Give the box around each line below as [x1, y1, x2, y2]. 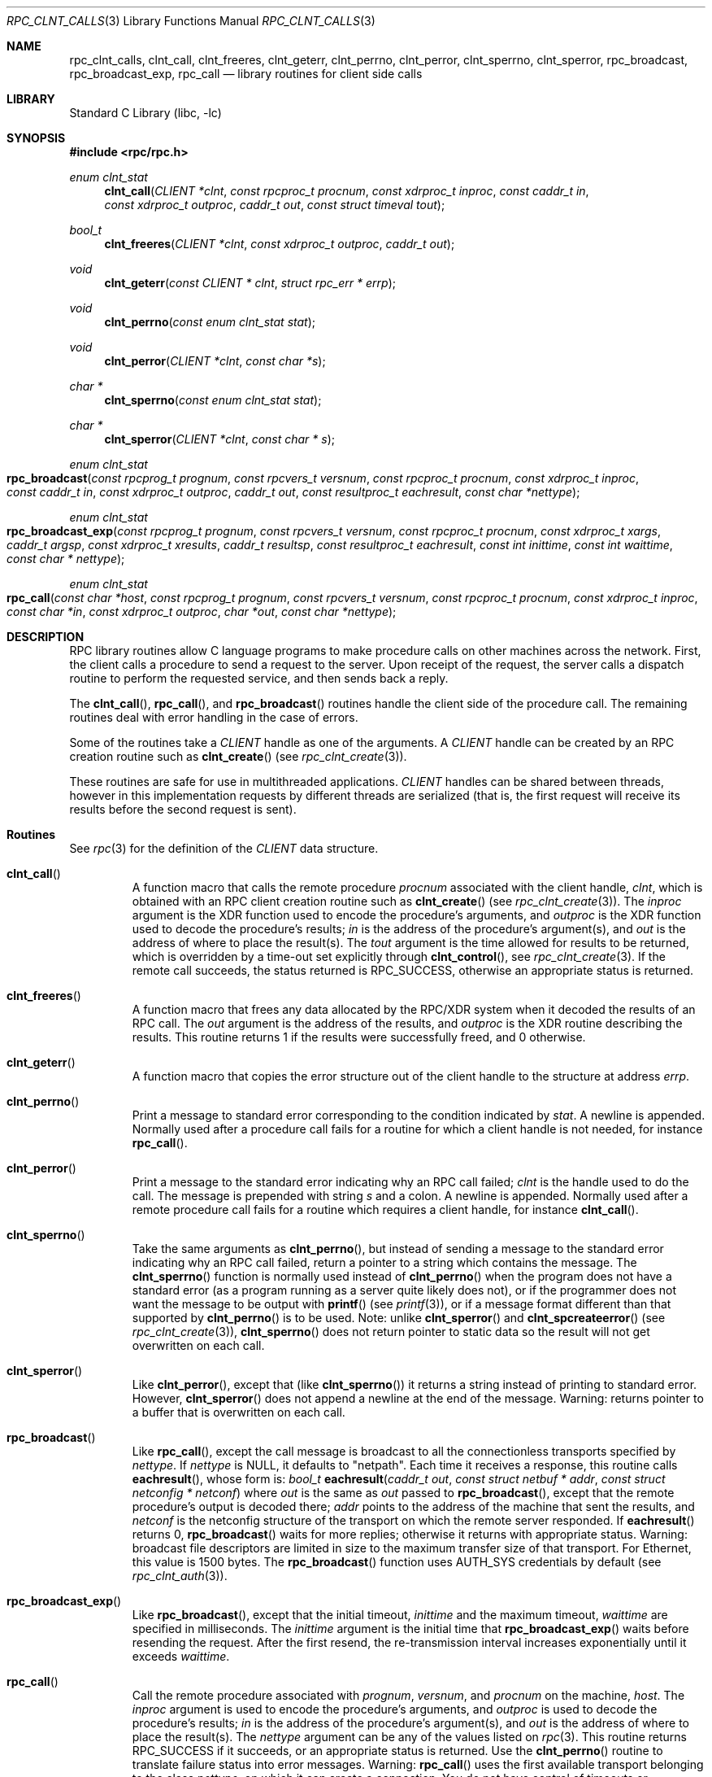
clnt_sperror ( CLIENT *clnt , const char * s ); [104, 432, 335, 446]
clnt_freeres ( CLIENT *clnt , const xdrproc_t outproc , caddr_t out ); [104, 237, 455, 251]
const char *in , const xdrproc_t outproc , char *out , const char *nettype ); [7, 605, 397, 618]
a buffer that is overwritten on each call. [132, 1405, 345, 1419]
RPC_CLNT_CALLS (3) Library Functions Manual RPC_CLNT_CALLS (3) [7, 14, 376, 28]
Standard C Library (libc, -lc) [69, 106, 222, 120]
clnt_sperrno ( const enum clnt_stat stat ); [104, 393, 322, 407]
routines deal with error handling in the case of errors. [69, 710, 358, 724]
